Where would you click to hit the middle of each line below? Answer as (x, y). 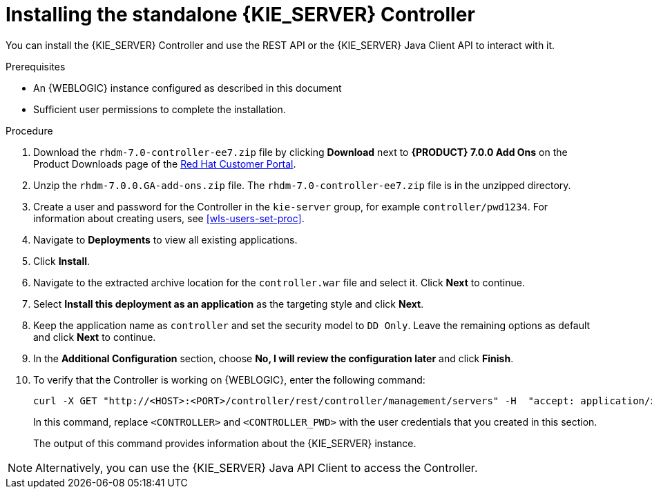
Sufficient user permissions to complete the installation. (160, 109)
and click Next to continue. (95, 337)
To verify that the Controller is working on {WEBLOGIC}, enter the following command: (229, 379)
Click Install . (62, 261)
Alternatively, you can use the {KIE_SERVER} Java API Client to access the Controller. (257, 467)
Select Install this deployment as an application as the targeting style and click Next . (229, 304)
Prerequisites (36, 66)
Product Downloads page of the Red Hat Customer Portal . (165, 164)
